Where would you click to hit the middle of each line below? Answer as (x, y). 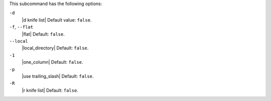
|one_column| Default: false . (52, 62)
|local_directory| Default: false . (55, 48)
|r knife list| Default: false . (50, 90)
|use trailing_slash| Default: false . (58, 76)
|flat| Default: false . (43, 34)
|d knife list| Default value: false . (57, 20)
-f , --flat (21, 27)
